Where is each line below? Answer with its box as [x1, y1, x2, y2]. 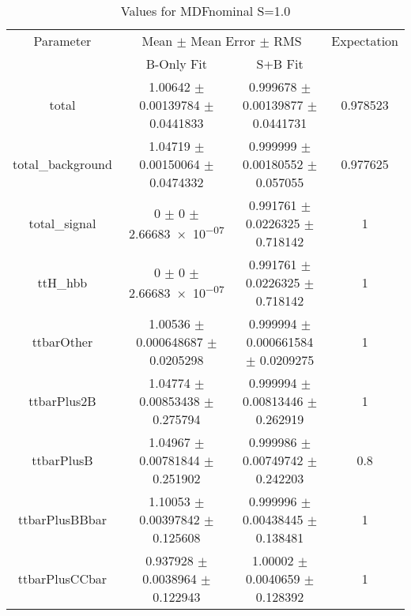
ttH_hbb [37, 273, 88, 291]
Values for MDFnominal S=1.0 [120, 2, 291, 20]
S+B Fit [256, 54, 304, 73]
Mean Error [190, 32, 256, 50]
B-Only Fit [145, 54, 208, 73]
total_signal [28, 214, 96, 232]
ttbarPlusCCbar [17, 569, 107, 588]
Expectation [331, 32, 398, 50]
